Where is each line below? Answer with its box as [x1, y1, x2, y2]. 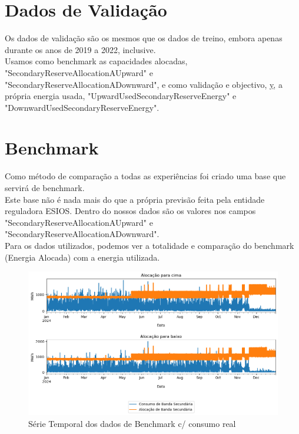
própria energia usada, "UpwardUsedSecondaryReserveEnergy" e [5, 90, 237, 102]
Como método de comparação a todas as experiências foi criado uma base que [5, 170, 286, 182]
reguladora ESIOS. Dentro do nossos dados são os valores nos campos [5, 205, 256, 217]
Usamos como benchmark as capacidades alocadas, [5, 55, 188, 67]
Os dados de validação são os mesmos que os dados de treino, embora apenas [5, 32, 283, 44]
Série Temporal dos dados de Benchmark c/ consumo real [28, 417, 236, 429]
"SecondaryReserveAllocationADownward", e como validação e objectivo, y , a [5, 78, 283, 90]
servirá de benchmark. [5, 182, 85, 193]
